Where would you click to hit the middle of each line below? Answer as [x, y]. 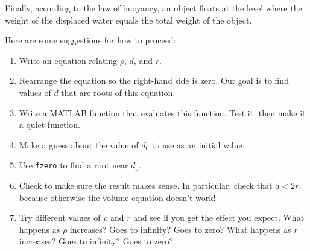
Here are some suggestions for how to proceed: [90, 40]
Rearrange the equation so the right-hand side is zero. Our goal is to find [154, 81]
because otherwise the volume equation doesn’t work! [117, 197]
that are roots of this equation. [118, 92]
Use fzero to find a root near [74, 165]
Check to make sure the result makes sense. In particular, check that [146, 185]
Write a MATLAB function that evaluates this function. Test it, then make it [162, 113]
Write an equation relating [68, 60]
